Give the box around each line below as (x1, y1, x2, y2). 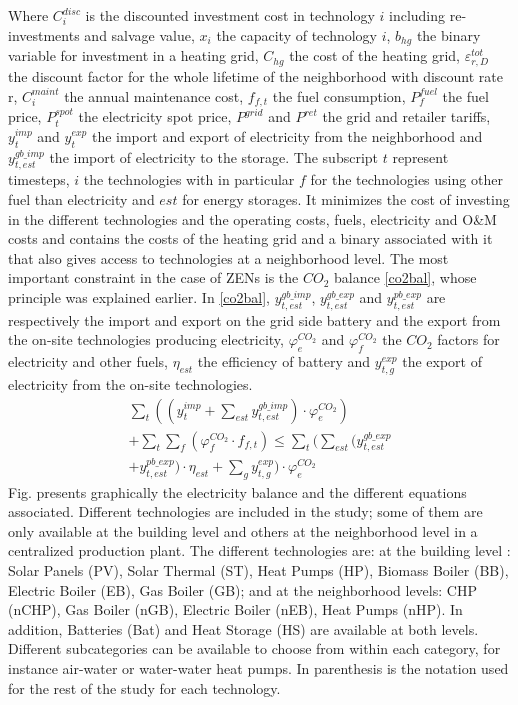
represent (392, 146, 449, 167)
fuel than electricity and (8, 189, 155, 210)
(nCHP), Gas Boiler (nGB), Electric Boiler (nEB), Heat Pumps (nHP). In (8, 599, 463, 620)
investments (8, 24, 80, 45)
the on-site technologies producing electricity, (8, 329, 284, 350)
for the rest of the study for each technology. (8, 677, 281, 698)
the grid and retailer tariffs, (322, 106, 491, 127)
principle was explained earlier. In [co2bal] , (8, 287, 270, 307)
